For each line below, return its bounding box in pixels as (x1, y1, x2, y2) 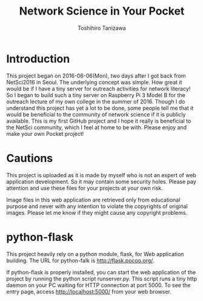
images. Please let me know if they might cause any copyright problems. (6, 209, 188, 216)
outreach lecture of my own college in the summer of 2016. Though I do (6, 98, 185, 105)
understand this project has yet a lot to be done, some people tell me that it (6, 104, 194, 112)
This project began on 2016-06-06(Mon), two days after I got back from (6, 72, 186, 79)
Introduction (6, 52, 70, 66)
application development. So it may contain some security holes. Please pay (6, 178, 197, 185)
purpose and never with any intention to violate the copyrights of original (6, 202, 188, 210)
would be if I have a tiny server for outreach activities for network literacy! (6, 85, 191, 92)
